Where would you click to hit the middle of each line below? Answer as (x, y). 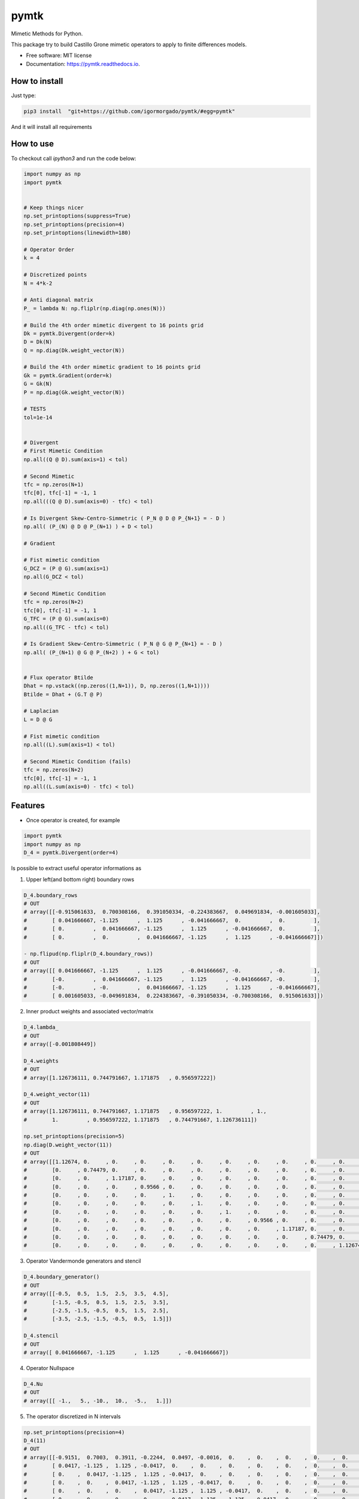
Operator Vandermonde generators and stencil (83, 1261)
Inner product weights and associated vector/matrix (90, 1012)
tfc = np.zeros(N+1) (54, 484)
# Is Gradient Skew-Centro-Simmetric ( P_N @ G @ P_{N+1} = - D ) (123, 644)
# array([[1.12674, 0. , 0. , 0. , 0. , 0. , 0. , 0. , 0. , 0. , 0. (185, 1161)
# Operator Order (49, 250)
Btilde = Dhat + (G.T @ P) (63, 694)
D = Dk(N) (38, 342)
